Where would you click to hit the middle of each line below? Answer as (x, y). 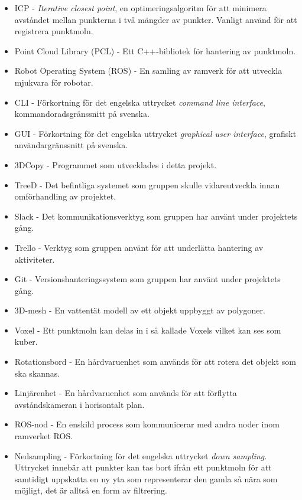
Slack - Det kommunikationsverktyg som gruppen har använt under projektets (156, 216)
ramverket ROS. (44, 436)
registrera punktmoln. (54, 31)
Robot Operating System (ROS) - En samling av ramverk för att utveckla (148, 71)
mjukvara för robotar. (54, 82)
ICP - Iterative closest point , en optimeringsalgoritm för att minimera (140, 8)
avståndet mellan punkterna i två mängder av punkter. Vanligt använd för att (156, 19)
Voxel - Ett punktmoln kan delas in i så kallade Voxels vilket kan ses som (148, 330)
